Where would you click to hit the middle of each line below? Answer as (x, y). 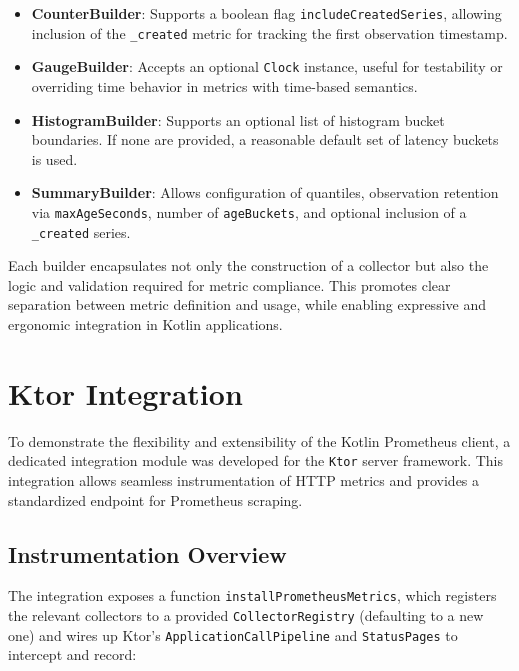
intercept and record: (72, 654)
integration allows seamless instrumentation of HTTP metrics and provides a (244, 480)
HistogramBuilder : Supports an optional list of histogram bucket (238, 119)
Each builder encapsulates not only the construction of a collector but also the (248, 265)
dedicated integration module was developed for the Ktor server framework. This (255, 460)
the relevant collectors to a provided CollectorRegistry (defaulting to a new (246, 615)
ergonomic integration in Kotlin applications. (145, 324)
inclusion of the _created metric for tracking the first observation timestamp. (269, 32)
